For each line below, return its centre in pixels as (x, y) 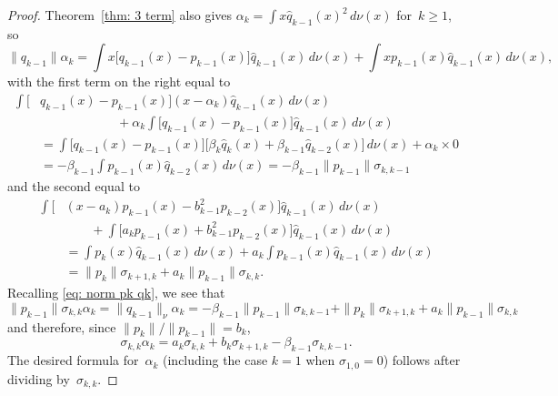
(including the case (215, 360)
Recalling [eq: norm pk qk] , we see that (116, 293)
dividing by (39, 378)
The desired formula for (73, 360)
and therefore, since (62, 326)
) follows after (422, 360)
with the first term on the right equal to (119, 81)
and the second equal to (74, 186)
